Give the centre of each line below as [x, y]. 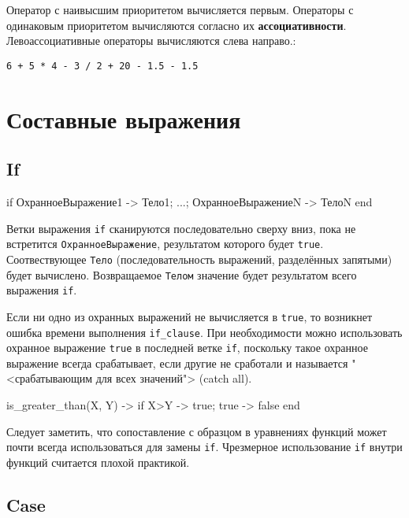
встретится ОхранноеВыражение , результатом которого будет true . [165, 244]
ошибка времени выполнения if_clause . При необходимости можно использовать [204, 332]
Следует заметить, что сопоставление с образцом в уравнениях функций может [197, 431]
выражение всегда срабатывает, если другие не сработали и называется [177, 363]
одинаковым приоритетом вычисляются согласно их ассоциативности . [177, 25]
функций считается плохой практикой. [98, 462]
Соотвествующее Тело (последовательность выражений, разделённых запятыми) [199, 259]
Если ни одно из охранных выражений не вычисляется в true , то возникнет [190, 316]
